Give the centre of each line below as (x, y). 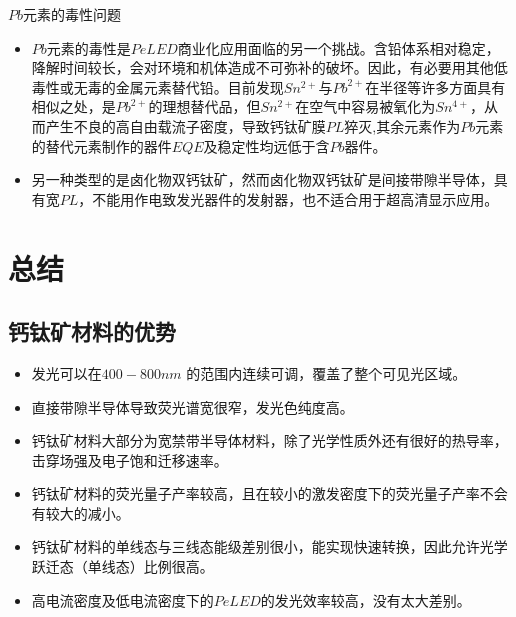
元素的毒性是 (88, 47)
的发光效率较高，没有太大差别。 (365, 599)
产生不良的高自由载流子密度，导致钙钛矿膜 (185, 125)
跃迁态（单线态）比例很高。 (122, 566)
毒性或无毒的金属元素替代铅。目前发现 (157, 86)
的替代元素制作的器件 (101, 145)
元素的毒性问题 (72, 14)
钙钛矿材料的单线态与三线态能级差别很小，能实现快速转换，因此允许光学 (269, 546)
